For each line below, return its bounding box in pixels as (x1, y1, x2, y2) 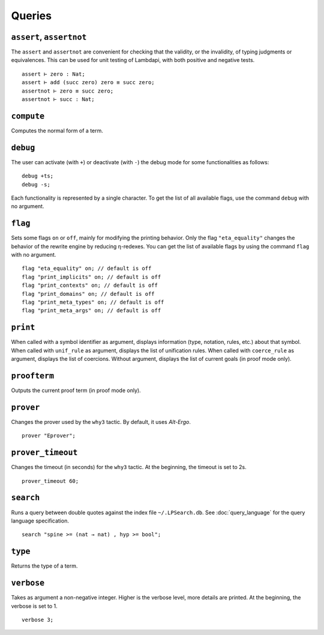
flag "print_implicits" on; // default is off (22, 274, 161, 280)
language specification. (11, 517, 69, 524)
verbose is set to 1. (11, 602, 58, 610)
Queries (11, 9, 52, 22)
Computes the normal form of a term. (11, 127, 103, 134)
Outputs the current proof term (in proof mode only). (11, 387, 141, 394)
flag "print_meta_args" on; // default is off (22, 307, 161, 314)
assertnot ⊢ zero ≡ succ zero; (22, 87, 114, 94)
